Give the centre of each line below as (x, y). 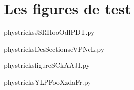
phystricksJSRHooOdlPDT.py (49, 32)
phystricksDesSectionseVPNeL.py (54, 48)
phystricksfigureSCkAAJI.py (47, 65)
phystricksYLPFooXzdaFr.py (48, 81)
